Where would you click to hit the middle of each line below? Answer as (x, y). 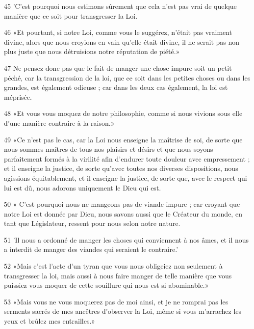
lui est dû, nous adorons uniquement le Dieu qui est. (83, 187)
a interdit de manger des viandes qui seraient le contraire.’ (91, 249)
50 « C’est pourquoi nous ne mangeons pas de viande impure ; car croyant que (122, 204)
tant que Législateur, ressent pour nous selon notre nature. (92, 223)
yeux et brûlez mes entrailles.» (50, 321)
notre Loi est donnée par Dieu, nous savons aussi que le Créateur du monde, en (123, 213)
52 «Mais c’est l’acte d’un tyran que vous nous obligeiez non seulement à (113, 266)
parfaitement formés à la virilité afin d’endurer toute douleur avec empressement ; (127, 158)
